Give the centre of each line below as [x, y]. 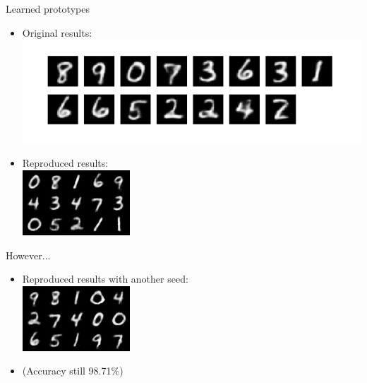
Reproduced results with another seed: [105, 279]
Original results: [57, 32]
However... [28, 255]
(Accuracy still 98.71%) [73, 371]
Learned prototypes [48, 8]
